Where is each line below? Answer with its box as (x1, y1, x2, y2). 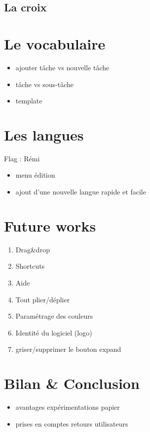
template (15, 96, 42, 106)
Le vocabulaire (4, 33, 106, 53)
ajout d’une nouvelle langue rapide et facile (15, 187, 146, 196)
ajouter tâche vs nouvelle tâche (15, 62, 110, 72)
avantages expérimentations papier (15, 402, 120, 412)
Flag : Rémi (4, 153, 40, 163)
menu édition (15, 170, 55, 180)
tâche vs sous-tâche (15, 79, 74, 89)
